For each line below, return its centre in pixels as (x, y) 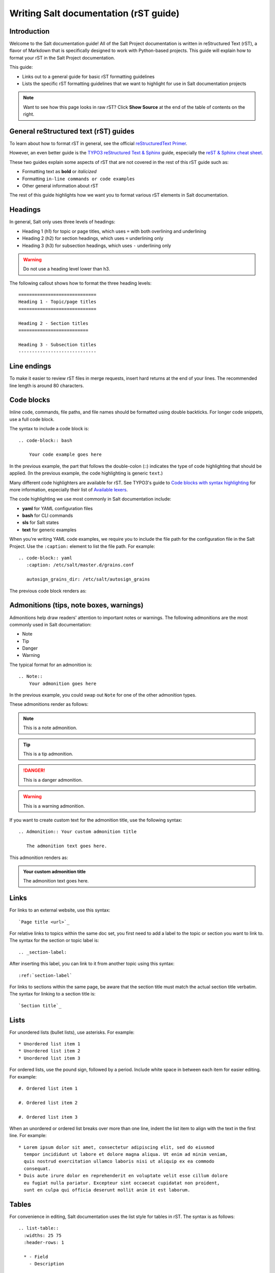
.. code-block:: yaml (45, 558)
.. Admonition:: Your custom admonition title (78, 832)
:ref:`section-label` (45, 975)
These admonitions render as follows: (49, 704)
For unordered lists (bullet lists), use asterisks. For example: (72, 1032)
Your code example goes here (65, 455)
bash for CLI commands (48, 516)
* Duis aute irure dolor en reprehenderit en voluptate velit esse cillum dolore (123, 1176)
